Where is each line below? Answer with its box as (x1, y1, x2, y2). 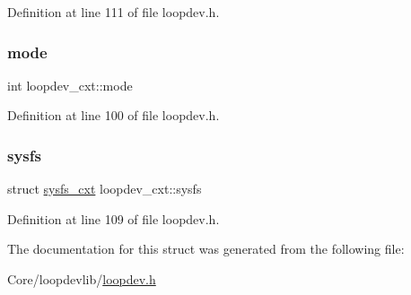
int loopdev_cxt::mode (7, 75, 133, 94)
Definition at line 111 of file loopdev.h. (7, 3, 220, 21)
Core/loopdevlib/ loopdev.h (7, 270, 156, 288)
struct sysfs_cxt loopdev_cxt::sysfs (7, 179, 202, 198)
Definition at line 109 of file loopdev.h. (7, 209, 220, 228)
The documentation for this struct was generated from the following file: (7, 239, 405, 258)
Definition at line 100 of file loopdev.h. (7, 106, 220, 125)
